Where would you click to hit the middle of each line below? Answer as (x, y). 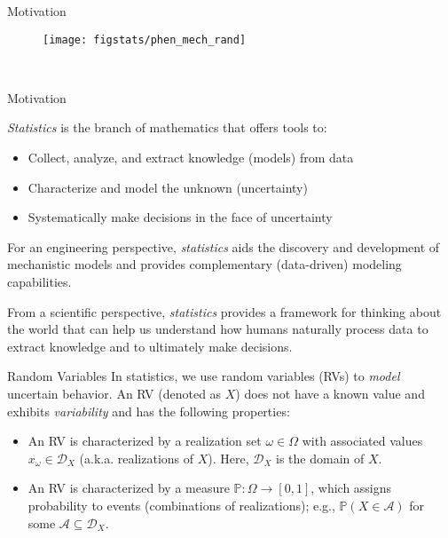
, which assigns (351, 488)
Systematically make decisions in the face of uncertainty (180, 217)
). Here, (228, 458)
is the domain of (320, 458)
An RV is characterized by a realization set (145, 441)
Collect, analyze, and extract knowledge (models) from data (191, 158)
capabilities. (39, 281)
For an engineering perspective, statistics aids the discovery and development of (224, 246)
